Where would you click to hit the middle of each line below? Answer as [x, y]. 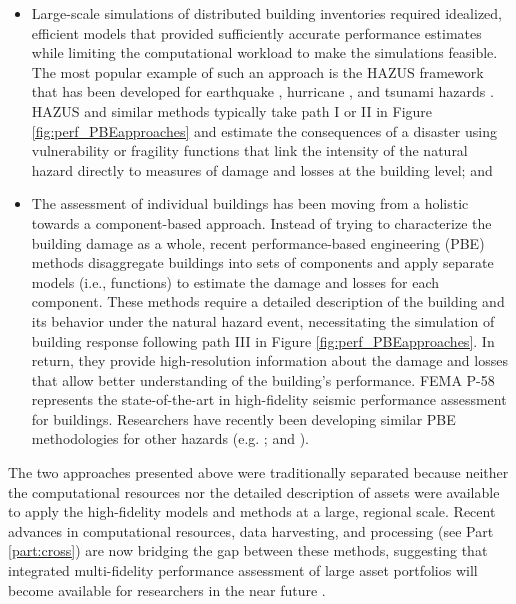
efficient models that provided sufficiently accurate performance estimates [256, 32]
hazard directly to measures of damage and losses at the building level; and [262, 169]
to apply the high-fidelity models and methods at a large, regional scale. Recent [252, 511]
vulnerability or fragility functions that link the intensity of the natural [249, 150]
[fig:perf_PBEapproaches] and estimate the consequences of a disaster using [264, 130]
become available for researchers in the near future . [167, 589]
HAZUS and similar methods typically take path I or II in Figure [232, 110]
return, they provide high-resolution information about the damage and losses [269, 360]
